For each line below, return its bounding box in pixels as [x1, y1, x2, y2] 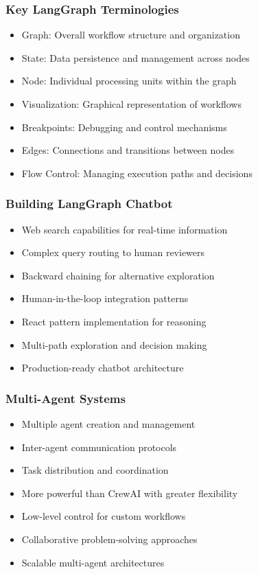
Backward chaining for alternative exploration [21, 268, 215, 282]
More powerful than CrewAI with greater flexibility [21, 485, 238, 500]
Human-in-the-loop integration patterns [21, 291, 189, 306]
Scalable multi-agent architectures [21, 555, 165, 569]
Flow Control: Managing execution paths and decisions [21, 165, 253, 180]
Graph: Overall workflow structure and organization [21, 27, 240, 42]
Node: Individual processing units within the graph [21, 73, 237, 88]
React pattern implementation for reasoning [21, 314, 207, 328]
